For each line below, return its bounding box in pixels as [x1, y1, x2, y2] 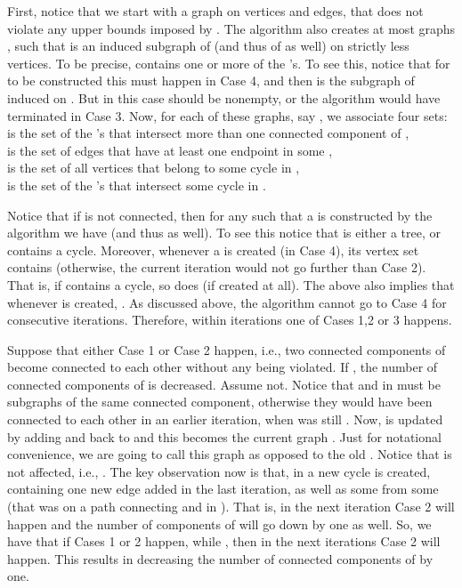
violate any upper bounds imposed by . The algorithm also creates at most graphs [7, 19, 456, 37]
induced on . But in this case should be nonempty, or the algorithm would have [7, 88, 441, 107]
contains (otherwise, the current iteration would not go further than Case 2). [7, 258, 426, 277]
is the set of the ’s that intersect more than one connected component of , [7, 124, 409, 142]
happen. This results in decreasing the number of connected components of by [7, 549, 434, 568]
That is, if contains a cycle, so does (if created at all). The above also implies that [7, 275, 455, 294]
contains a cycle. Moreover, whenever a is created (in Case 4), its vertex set [7, 240, 419, 259]
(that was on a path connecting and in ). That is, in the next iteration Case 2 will [7, 497, 455, 516]
